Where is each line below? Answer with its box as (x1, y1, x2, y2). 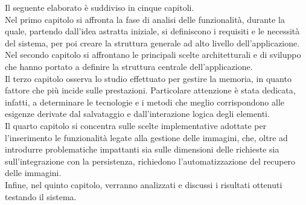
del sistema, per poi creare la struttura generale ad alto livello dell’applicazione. (5, 36, 300, 49)
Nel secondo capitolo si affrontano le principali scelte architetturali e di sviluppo (5, 48, 301, 61)
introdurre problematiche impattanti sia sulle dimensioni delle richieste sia (5, 143, 279, 156)
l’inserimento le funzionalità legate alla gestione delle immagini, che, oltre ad (5, 131, 288, 143)
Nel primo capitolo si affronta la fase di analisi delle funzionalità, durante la (5, 13, 285, 25)
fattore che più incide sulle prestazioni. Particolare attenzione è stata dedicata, (5, 84, 296, 96)
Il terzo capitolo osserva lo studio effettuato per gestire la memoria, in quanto (5, 72, 292, 84)
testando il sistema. (5, 190, 77, 203)
